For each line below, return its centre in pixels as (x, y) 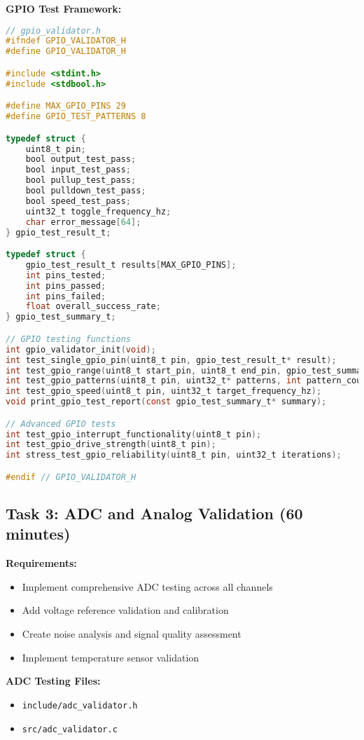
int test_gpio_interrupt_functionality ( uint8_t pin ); (134, 434)
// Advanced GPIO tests (61, 424)
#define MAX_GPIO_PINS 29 (66, 106)
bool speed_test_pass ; (78, 201)
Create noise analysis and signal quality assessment (132, 634)
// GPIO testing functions (68, 339)
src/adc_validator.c (70, 729)
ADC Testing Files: (53, 681)
